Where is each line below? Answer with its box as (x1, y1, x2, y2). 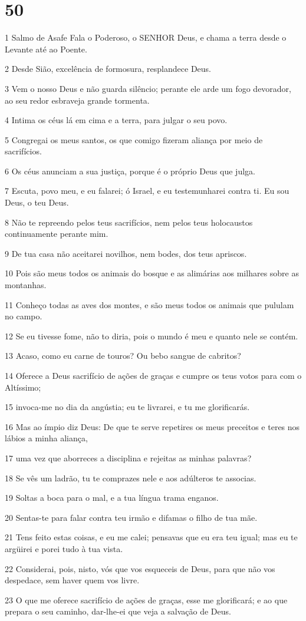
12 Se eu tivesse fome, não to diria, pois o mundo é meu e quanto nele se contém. (5, 329, 298, 342)
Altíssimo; (5, 381, 41, 393)
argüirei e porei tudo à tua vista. (5, 542, 123, 554)
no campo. (5, 310, 42, 322)
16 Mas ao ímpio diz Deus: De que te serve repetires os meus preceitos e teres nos (5, 420, 300, 432)
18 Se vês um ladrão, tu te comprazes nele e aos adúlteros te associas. (5, 471, 256, 484)
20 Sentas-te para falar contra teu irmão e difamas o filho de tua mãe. (5, 511, 258, 523)
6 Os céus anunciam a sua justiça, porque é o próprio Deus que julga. (5, 164, 255, 177)
